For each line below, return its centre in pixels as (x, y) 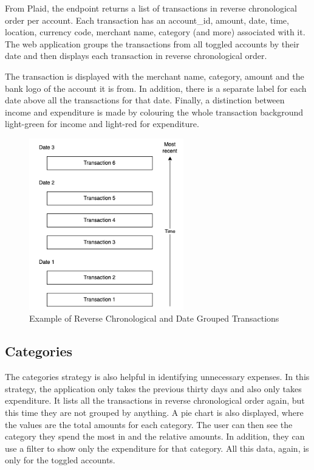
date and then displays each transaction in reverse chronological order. (136, 56)
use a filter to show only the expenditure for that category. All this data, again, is (157, 448)
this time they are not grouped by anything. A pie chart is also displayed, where (154, 413)
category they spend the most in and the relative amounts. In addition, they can (155, 436)
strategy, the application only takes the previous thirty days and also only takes (153, 388)
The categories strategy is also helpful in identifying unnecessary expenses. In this (157, 377)
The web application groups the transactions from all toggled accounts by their (152, 43)
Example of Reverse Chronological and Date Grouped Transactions (154, 318)
